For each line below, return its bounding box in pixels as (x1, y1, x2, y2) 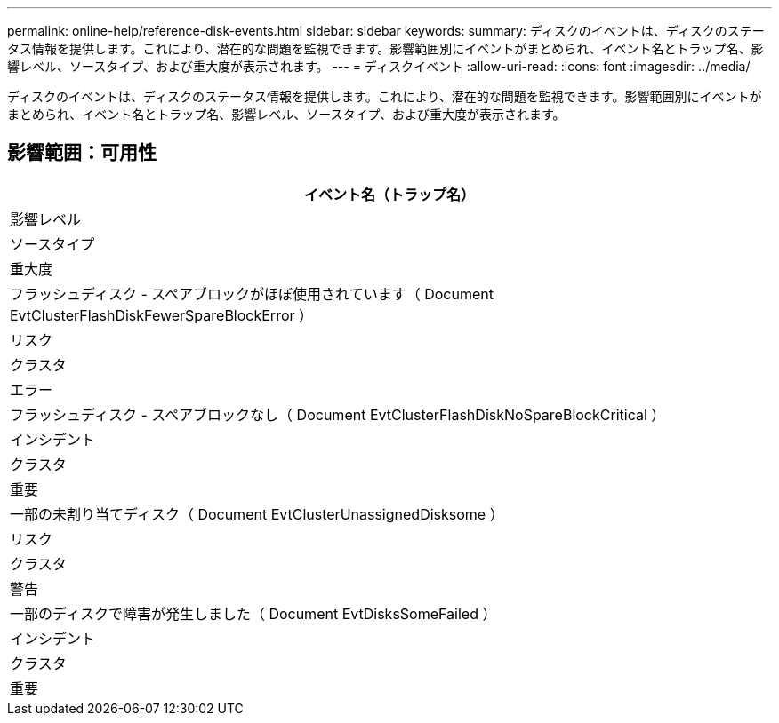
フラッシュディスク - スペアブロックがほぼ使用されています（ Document (10, 284, 494, 303)
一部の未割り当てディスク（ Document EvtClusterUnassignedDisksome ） (10, 505, 504, 523)
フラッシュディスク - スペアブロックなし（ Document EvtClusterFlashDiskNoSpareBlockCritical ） (10, 405, 666, 424)
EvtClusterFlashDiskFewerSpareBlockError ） (10, 306, 314, 324)
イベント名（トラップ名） (303, 185, 475, 203)
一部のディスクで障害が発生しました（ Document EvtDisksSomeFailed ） (10, 604, 497, 623)
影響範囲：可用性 (7, 141, 157, 164)
